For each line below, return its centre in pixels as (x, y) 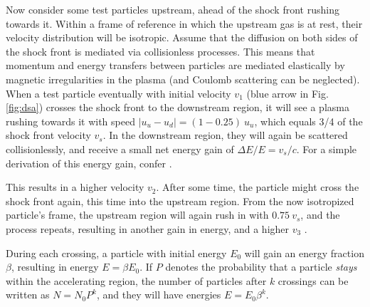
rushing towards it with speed (70, 121)
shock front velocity (48, 135)
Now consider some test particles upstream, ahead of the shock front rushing (173, 9)
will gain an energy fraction (304, 253)
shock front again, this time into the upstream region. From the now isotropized (180, 201)
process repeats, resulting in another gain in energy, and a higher (148, 228)
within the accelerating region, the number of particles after (136, 280)
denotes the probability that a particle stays (261, 267)
